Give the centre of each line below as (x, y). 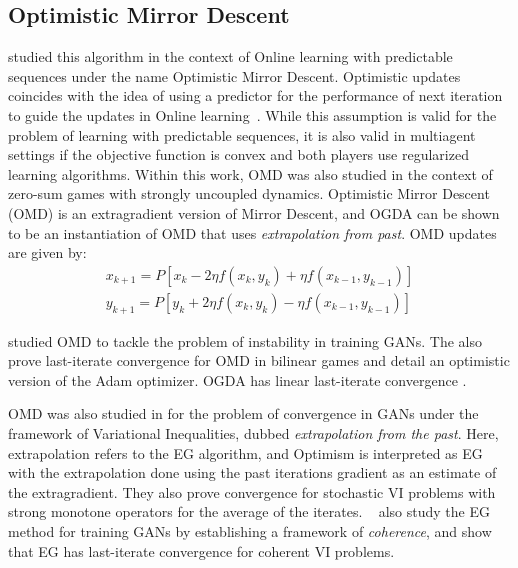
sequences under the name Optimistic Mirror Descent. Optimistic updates (234, 75)
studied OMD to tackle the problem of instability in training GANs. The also (245, 340)
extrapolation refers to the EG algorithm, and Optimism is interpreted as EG (245, 452)
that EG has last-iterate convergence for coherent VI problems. (201, 550)
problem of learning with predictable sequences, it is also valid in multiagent (242, 134)
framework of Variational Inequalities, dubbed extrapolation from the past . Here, (253, 432)
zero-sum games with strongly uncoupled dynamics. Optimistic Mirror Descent (249, 193)
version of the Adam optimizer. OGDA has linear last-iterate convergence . (237, 379)
